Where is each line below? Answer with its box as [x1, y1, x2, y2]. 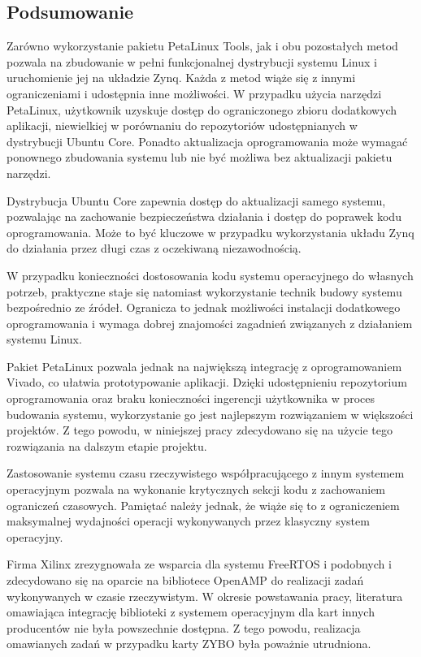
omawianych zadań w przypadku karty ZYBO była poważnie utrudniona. [7, 635, 371, 652]
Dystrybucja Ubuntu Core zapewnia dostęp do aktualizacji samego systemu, [7, 192, 386, 209]
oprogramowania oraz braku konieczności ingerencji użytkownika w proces [7, 390, 375, 407]
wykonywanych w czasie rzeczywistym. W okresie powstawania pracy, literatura [7, 587, 403, 604]
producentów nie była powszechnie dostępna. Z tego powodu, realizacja [7, 619, 361, 636]
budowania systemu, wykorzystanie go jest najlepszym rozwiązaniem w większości [7, 405, 414, 422]
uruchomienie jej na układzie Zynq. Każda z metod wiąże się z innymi [7, 69, 356, 86]
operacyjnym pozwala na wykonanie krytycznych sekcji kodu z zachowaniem [7, 481, 386, 498]
